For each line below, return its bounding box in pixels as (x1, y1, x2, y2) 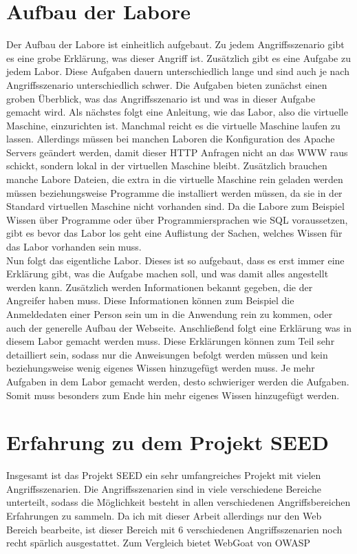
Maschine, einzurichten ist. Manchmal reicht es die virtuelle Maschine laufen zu (6, 118, 340, 132)
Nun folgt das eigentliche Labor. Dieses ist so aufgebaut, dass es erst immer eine (6, 253, 345, 267)
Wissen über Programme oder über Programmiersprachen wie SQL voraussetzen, (6, 212, 348, 226)
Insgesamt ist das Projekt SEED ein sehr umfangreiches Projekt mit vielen (6, 468, 321, 482)
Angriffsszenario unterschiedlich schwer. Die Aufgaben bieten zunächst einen (6, 77, 327, 92)
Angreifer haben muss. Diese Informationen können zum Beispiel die (6, 293, 294, 308)
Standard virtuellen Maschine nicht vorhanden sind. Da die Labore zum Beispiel (6, 199, 345, 213)
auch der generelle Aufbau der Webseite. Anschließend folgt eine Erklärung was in (6, 320, 351, 334)
